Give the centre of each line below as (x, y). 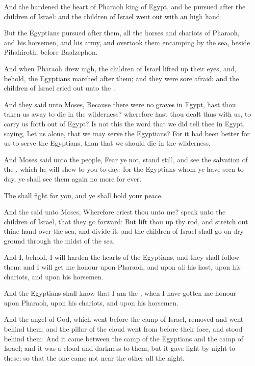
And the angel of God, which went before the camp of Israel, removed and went (124, 319)
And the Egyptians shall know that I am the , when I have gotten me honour (120, 293)
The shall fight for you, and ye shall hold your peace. (84, 195)
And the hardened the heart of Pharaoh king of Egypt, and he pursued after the (125, 6)
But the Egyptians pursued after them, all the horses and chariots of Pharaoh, (122, 33)
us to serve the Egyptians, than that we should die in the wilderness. (107, 143)
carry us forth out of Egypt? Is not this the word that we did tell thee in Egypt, (125, 123)
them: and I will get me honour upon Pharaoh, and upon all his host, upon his (122, 267)
